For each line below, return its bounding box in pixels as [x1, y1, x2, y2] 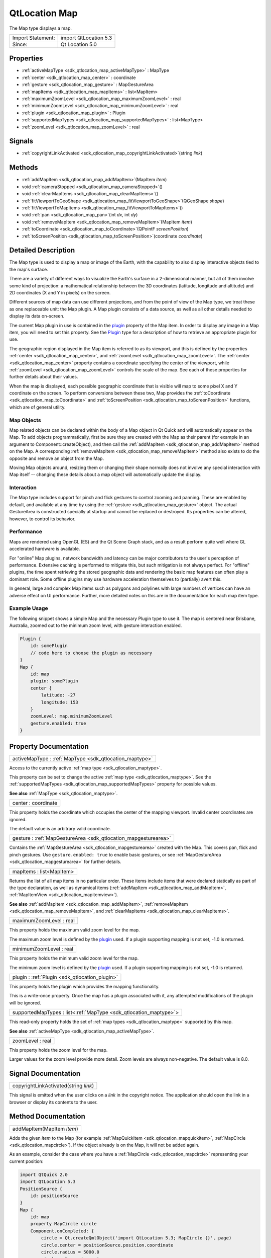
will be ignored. [9, 999, 41, 1006]
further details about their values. [9, 374, 78, 380]
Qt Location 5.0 [60, 41, 97, 48]
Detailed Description [9, 246, 75, 255]
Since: [12, 41, 28, 48]
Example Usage [9, 605, 48, 612]
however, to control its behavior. [9, 516, 76, 522]
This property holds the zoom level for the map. [9, 1047, 108, 1053]
